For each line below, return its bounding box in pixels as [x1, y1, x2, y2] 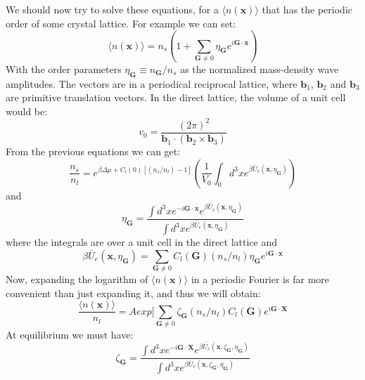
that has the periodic [262, 2, 353, 16]
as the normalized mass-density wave [180, 61, 339, 76]
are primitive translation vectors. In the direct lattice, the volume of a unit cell [6, 90, 346, 105]
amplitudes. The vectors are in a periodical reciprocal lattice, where [6, 76, 297, 91]
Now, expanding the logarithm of [6, 272, 148, 287]
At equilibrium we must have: [6, 327, 134, 342]
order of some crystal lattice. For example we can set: [6, 15, 236, 30]
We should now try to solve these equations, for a [6, 2, 219, 16]
